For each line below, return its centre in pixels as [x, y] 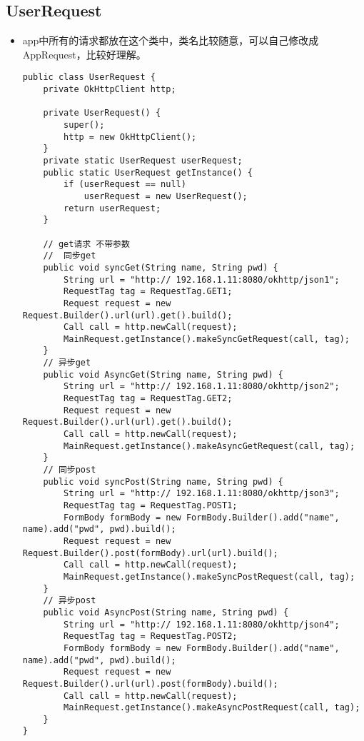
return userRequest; [112, 208]
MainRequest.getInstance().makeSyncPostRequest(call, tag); [209, 576]
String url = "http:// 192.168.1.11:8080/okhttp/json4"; [202, 624]
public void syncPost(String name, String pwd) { [163, 482]
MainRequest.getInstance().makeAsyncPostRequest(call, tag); [212, 708]
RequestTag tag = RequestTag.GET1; [148, 292]
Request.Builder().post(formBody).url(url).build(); [150, 553]
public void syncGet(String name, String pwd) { [161, 267]
